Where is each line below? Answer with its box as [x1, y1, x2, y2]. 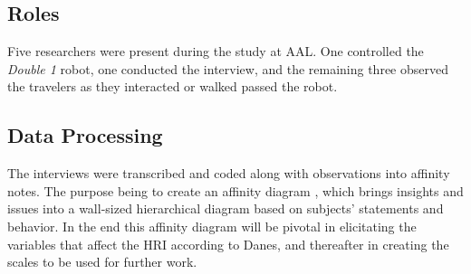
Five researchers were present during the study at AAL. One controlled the [7, 42, 424, 61]
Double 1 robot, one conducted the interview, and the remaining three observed [7, 59, 448, 78]
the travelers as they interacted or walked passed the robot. [7, 77, 338, 96]
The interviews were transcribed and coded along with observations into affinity [7, 164, 450, 183]
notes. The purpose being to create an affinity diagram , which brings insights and [7, 181, 464, 200]
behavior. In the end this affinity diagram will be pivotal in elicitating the [7, 216, 417, 235]
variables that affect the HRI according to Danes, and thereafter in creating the [7, 234, 449, 253]
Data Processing [7, 121, 163, 149]
